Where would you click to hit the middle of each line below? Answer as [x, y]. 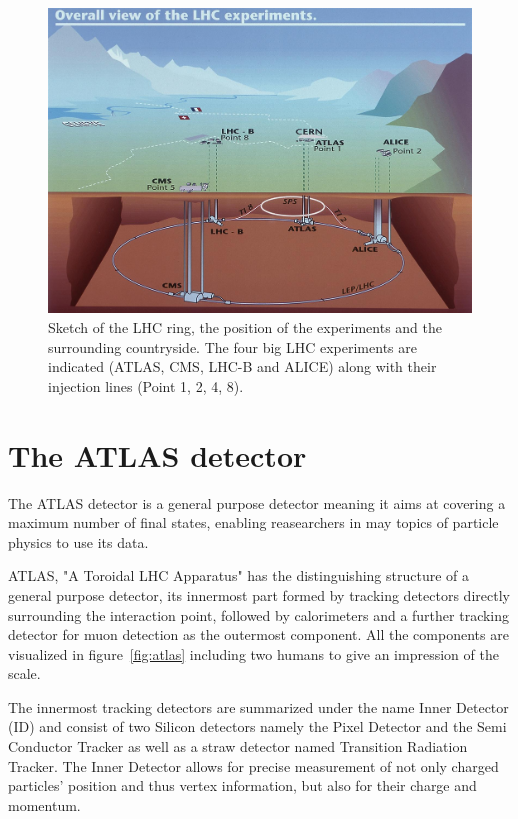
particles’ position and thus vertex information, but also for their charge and [242, 785]
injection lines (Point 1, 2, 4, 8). [146, 385]
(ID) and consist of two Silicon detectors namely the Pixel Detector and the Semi [257, 726]
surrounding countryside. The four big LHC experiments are [232, 346]
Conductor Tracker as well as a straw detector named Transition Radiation [238, 746]
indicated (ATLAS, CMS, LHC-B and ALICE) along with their [242, 366]
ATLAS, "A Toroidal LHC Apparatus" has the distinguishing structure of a [239, 575]
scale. [24, 673]
